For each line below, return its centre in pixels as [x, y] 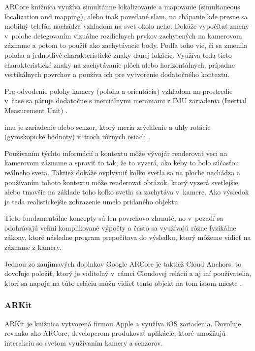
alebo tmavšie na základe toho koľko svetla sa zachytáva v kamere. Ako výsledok [127, 192]
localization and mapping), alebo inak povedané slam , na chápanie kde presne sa [126, 16]
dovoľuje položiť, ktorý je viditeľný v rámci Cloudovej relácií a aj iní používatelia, [128, 273]
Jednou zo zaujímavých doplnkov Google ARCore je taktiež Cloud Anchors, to [123, 263]
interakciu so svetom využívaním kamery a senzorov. [84, 342]
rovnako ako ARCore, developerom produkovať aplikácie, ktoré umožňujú [115, 333]
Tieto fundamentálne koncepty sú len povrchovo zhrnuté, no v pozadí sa [114, 218]
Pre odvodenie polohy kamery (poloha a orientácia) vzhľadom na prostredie [119, 91]
